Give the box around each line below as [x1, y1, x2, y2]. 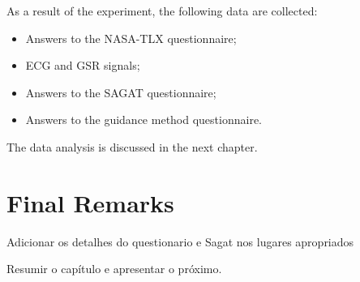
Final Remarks [6, 186, 174, 219]
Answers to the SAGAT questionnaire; [25, 83, 216, 100]
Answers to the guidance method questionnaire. [25, 111, 262, 128]
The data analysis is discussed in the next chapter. [6, 138, 258, 155]
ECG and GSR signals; [25, 57, 140, 74]
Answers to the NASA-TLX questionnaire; [25, 29, 237, 46]
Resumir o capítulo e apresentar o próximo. [6, 260, 222, 277]
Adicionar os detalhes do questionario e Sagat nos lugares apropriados [6, 233, 354, 250]
